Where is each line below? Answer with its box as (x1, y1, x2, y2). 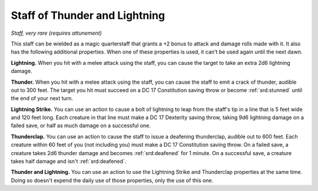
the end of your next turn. (11, 95, 74, 102)
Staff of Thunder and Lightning (11, 9, 165, 22)
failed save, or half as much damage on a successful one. (11, 122, 151, 129)
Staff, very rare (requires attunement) (11, 29, 102, 37)
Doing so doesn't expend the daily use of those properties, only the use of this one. (11, 177, 214, 184)
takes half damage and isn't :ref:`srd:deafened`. (11, 158, 127, 165)
